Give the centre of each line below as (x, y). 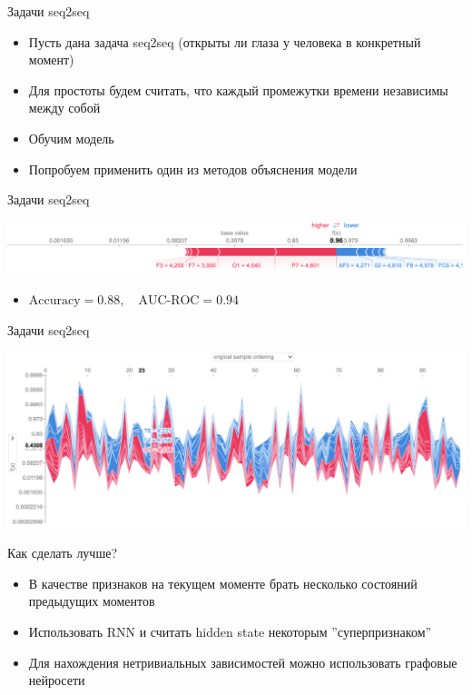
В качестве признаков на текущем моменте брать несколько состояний (223, 583)
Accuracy (54, 300)
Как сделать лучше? (63, 553)
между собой (64, 108)
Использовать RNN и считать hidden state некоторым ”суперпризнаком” (230, 631)
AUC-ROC (169, 300)
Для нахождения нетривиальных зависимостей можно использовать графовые (243, 662)
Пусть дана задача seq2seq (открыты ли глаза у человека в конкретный (225, 41)
